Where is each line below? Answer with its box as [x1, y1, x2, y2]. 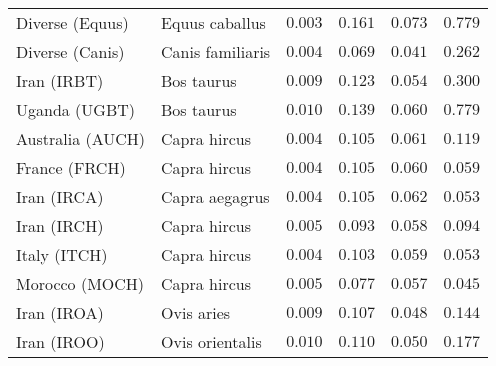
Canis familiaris [161, 40, 271, 63]
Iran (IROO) [16, 330, 105, 353]
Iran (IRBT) [16, 69, 104, 92]
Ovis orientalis [161, 330, 262, 353]
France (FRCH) [16, 156, 126, 179]
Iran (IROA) [16, 301, 104, 324]
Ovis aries [161, 301, 231, 324]
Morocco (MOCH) [16, 272, 145, 295]
